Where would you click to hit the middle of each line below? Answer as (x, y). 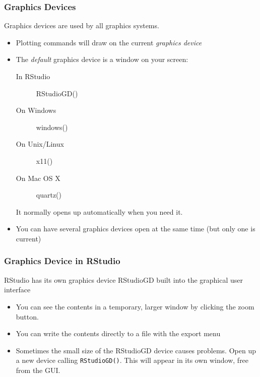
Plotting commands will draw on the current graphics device (109, 42)
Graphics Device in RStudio (62, 261)
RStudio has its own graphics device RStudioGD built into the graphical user (124, 279)
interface (17, 290)
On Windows (36, 110)
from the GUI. (38, 370)
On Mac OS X (38, 178)
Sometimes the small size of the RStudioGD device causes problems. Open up (136, 350)
